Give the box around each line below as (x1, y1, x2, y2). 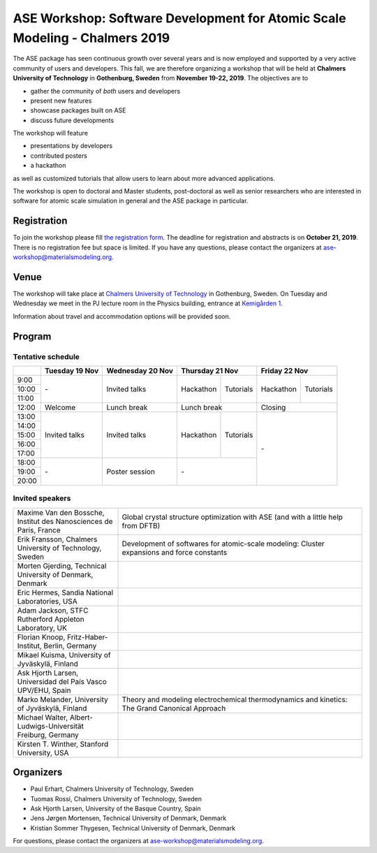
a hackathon (30, 161, 66, 170)
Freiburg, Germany (17, 730, 80, 740)
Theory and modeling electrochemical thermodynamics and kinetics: (121, 694, 348, 704)
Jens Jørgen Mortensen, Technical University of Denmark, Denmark (30, 814, 227, 822)
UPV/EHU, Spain (17, 685, 71, 695)
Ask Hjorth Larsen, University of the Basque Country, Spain (30, 804, 202, 812)
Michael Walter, (17, 713, 68, 722)
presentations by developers (30, 142, 113, 150)
